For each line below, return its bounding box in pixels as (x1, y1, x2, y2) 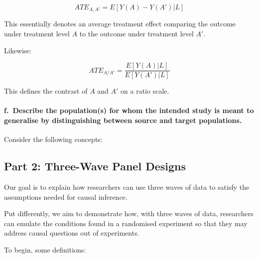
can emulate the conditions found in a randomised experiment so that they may (4, 218, 248, 228)
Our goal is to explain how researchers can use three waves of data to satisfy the (4, 182, 250, 192)
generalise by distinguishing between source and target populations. (4, 115, 242, 126)
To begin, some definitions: (4, 245, 86, 255)
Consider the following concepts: (4, 134, 103, 144)
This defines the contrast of (4, 86, 88, 96)
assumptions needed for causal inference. (4, 191, 128, 202)
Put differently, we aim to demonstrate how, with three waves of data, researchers (4, 208, 254, 219)
